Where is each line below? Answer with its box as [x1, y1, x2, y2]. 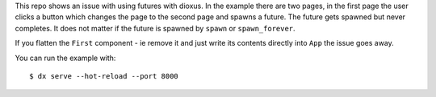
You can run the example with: [15, 53, 116, 63]
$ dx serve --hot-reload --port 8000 [29, 71, 179, 80]
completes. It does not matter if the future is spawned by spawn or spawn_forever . [15, 23, 296, 33]
